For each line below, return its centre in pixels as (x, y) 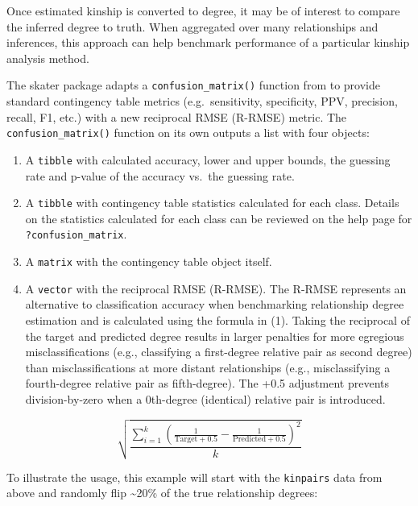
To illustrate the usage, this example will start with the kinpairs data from (195, 477)
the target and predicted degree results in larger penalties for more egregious (215, 336)
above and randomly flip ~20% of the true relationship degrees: (162, 493)
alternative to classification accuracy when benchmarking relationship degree (215, 304)
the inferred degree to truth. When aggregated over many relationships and (192, 26)
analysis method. (48, 58)
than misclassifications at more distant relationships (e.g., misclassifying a (208, 367)
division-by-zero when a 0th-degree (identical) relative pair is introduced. (205, 398)
